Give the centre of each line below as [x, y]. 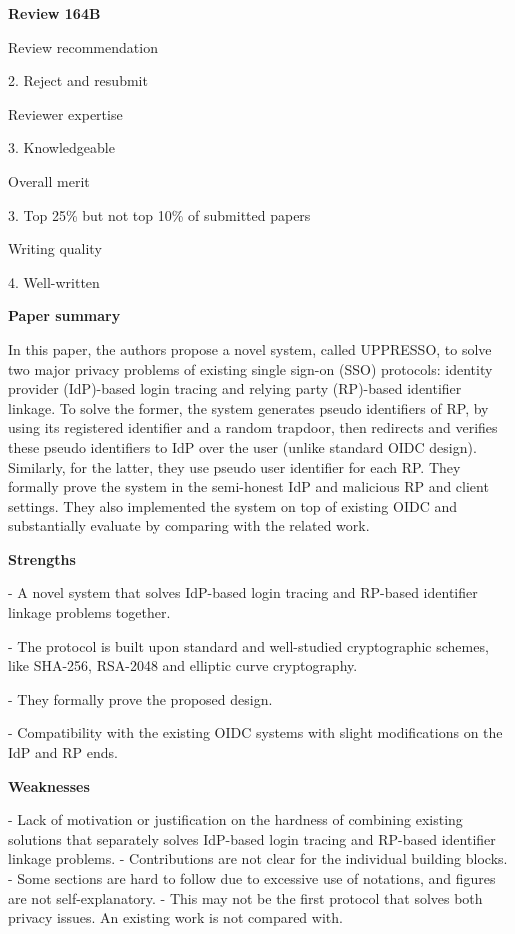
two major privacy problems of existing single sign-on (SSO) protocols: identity [250, 368]
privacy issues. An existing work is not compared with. [175, 917]
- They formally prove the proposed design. [140, 698]
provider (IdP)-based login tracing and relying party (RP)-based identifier [235, 388]
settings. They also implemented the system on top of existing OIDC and [233, 505]
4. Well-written [54, 281]
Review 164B [54, 13]
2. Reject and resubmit [78, 80]
